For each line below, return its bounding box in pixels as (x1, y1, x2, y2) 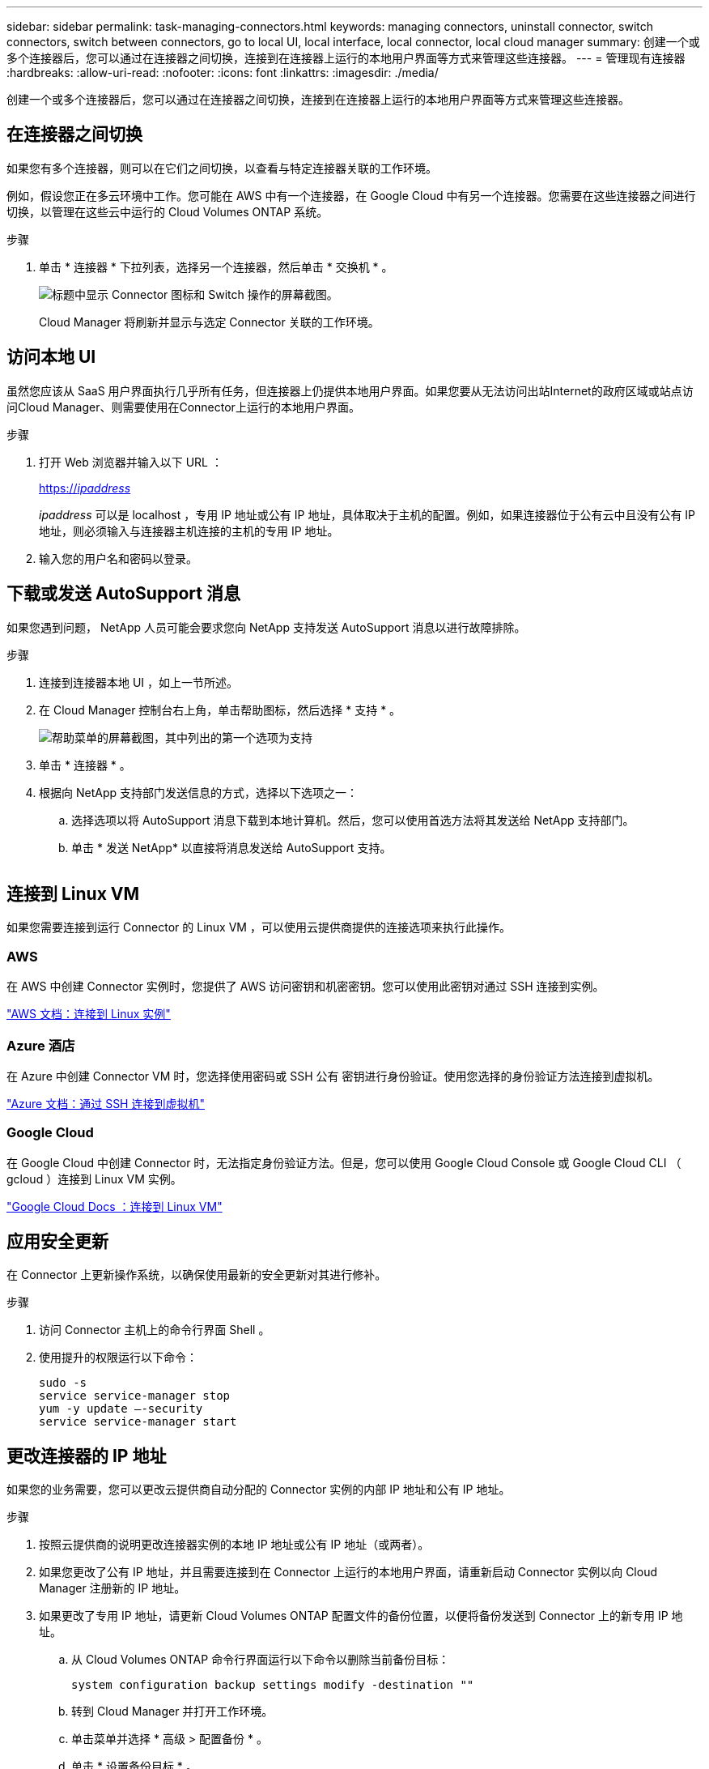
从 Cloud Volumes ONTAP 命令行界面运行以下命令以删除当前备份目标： (71, 1652, 450, 1667)
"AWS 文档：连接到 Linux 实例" (6, 1007, 171, 1021)
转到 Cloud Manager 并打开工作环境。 (71, 1704, 274, 1719)
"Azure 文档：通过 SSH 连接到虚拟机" (6, 1096, 205, 1110)
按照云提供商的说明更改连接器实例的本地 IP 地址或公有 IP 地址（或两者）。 (39, 1537, 430, 1552)
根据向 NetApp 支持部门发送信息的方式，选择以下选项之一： (39, 785, 358, 799)
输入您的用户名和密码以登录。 (39, 551, 197, 565)
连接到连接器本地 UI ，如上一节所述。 (39, 675, 239, 689)
